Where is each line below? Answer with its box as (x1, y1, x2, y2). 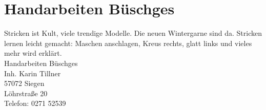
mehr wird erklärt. (4, 48, 62, 58)
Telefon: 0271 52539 (4, 98, 66, 108)
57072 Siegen (4, 78, 45, 89)
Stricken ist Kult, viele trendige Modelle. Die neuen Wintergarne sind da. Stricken (4, 28, 262, 38)
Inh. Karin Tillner (4, 68, 61, 78)
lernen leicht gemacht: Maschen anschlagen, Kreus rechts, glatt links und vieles (4, 37, 252, 48)
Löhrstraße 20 (4, 87, 48, 98)
